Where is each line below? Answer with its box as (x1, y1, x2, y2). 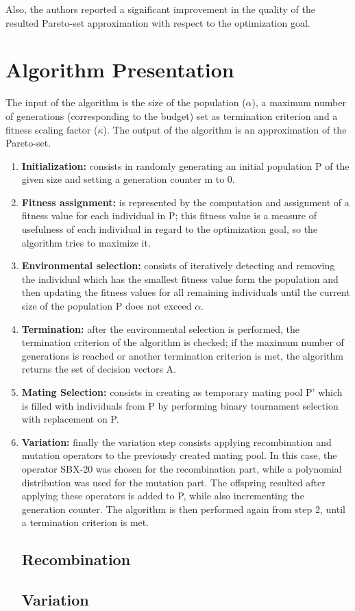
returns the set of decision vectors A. (21, 362, 176, 376)
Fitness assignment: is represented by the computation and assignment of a (21, 195, 350, 209)
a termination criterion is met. (21, 515, 149, 529)
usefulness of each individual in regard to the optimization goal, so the (21, 222, 318, 236)
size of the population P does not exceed (21, 299, 192, 313)
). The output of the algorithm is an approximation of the (103, 122, 347, 136)
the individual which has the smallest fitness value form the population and (21, 271, 339, 286)
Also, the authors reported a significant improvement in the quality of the (5, 2, 315, 16)
